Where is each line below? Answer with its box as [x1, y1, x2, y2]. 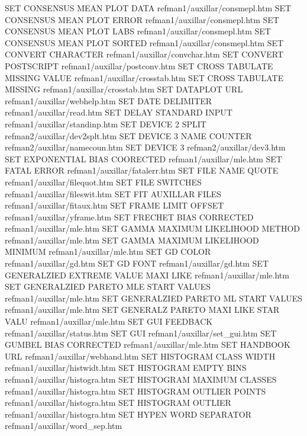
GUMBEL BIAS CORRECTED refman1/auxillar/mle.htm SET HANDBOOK [5, 338, 290, 351]
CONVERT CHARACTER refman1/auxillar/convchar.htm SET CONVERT [5, 48, 284, 60]
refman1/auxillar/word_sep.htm [5, 419, 122, 432]
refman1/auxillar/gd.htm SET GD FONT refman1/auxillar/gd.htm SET [5, 257, 269, 270]
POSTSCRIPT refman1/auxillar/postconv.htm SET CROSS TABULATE [5, 59, 273, 72]
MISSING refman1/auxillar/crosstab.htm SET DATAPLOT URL [5, 83, 243, 95]
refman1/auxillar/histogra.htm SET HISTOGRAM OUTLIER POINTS [5, 384, 266, 397]
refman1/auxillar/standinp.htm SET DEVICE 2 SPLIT [5, 117, 206, 130]
